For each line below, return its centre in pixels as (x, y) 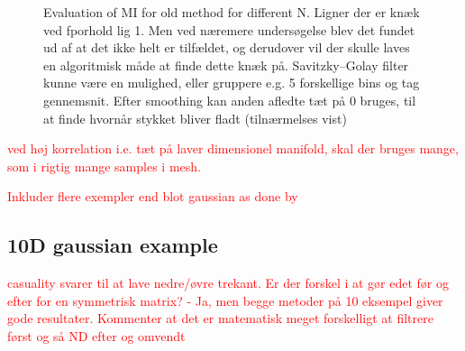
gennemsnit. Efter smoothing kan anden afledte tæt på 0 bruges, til (230, 100)
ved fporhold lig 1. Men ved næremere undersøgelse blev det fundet (229, 29)
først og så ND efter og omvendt (96, 335)
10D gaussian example (113, 245)
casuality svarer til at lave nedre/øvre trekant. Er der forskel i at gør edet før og (228, 283)
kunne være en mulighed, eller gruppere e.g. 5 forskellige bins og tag (232, 83)
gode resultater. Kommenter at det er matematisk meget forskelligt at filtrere (220, 318)
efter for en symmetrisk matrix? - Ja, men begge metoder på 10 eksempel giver (225, 300)
